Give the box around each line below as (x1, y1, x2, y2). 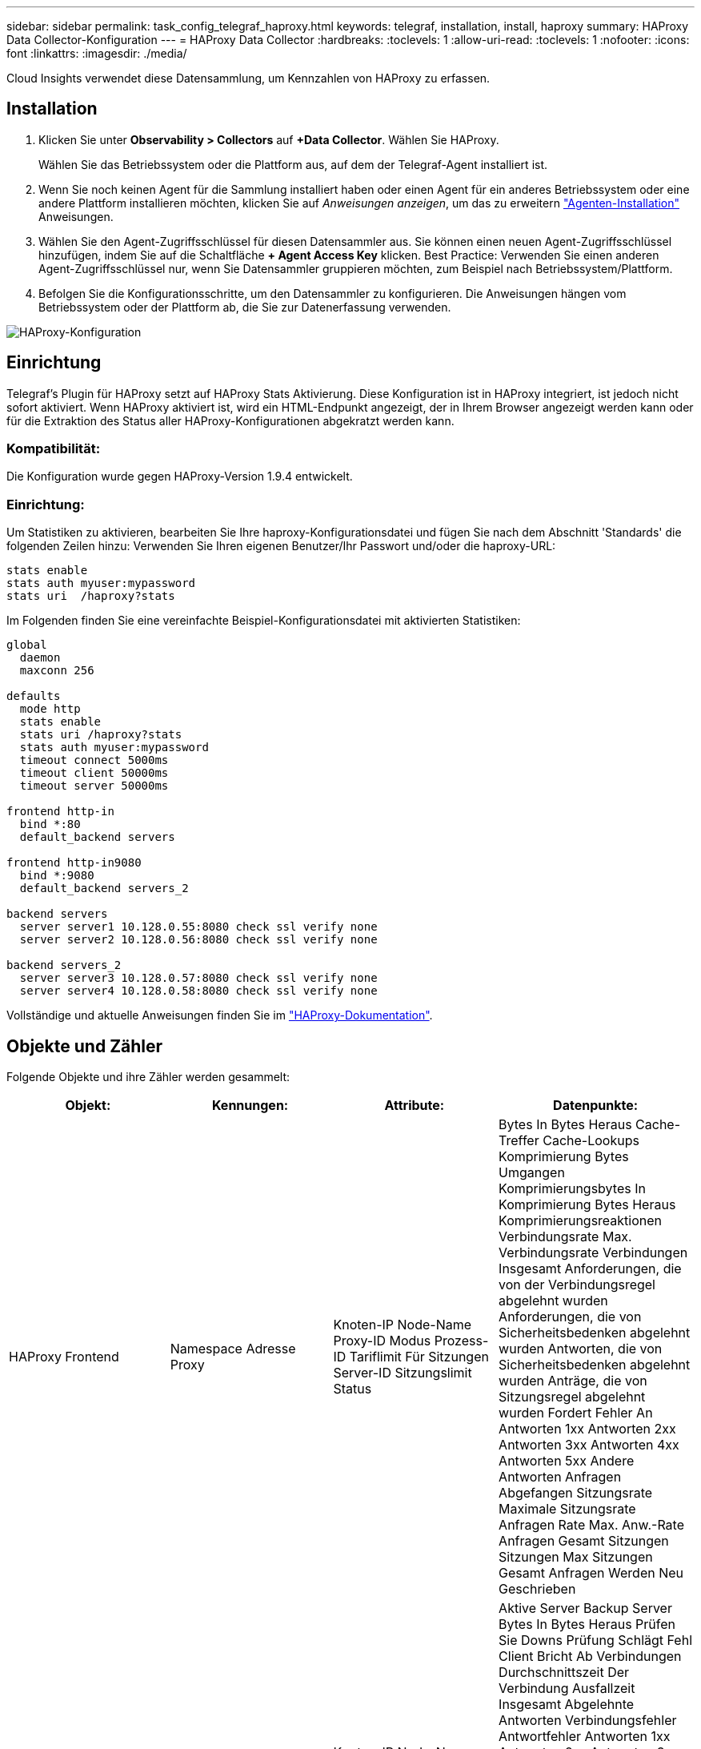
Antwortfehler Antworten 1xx (499, 1728, 671, 1745)
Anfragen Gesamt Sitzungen (499, 1533, 669, 1550)
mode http (19, 702, 81, 716)
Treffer (499, 1132, 539, 1149)
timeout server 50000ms (19, 779, 169, 793)
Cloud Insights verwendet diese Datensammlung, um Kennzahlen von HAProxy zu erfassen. (6, 71, 491, 85)
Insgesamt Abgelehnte (499, 1696, 635, 1713)
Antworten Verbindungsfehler (499, 1712, 677, 1729)
